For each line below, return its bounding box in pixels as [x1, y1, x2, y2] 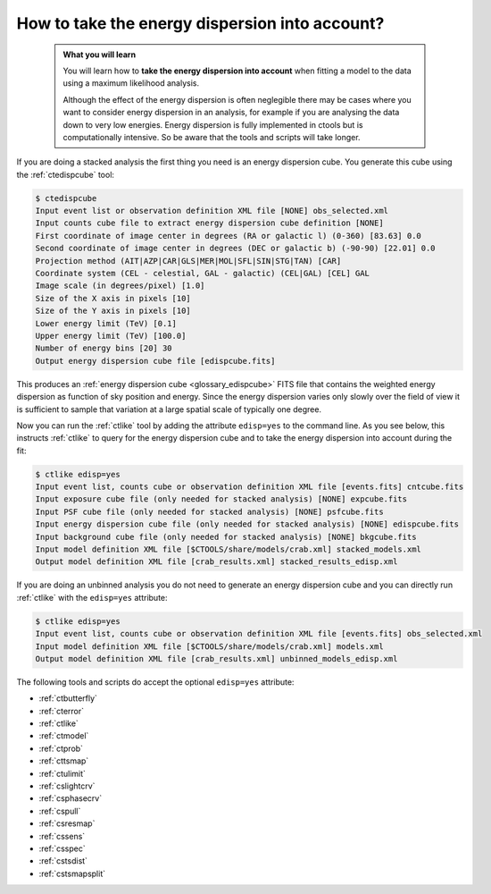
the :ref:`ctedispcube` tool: [16, 169, 115, 180]
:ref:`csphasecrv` [38, 793, 103, 804]
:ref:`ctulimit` [38, 768, 87, 779]
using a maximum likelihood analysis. [62, 78, 200, 89]
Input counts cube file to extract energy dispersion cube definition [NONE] [35, 218, 384, 228]
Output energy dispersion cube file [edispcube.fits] [35, 356, 276, 366]
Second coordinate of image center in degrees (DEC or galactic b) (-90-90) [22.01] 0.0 [35, 243, 437, 254]
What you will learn [62, 49, 137, 60]
